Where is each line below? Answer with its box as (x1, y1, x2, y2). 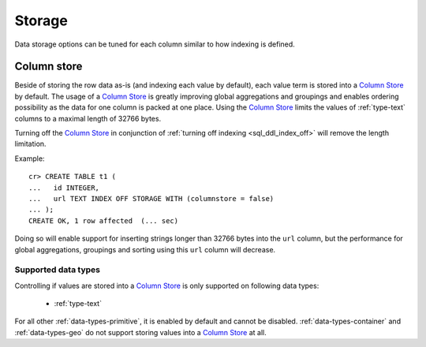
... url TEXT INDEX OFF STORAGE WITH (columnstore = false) (28, 194, 275, 203)
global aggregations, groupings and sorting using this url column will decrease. (14, 244, 276, 254)
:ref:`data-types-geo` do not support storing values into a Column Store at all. (14, 327, 267, 337)
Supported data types (14, 264, 100, 275)
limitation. (14, 139, 47, 149)
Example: (14, 154, 45, 163)
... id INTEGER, (28, 183, 100, 192)
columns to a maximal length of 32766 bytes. (14, 114, 162, 123)
